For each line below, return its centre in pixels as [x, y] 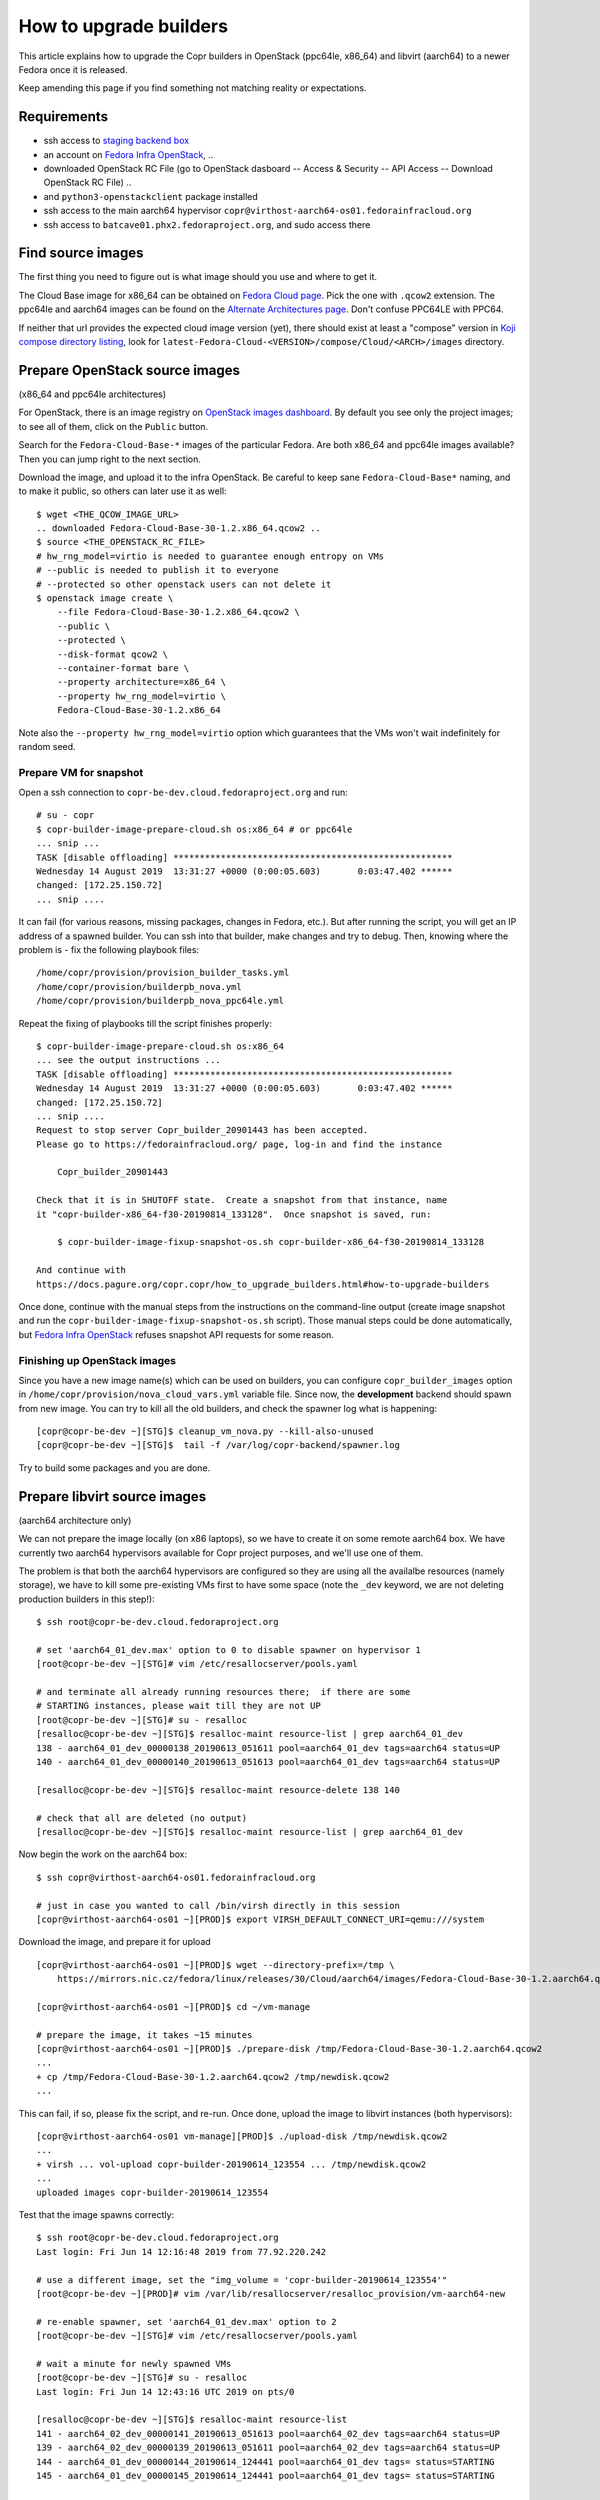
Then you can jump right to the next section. [110, 459]
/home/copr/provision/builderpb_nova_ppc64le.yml [160, 1001]
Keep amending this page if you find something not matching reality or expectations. [192, 88]
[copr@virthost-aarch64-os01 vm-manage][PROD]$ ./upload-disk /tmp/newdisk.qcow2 [242, 2136]
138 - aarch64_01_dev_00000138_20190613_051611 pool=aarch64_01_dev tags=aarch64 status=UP [268, 1748]
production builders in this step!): [86, 1599]
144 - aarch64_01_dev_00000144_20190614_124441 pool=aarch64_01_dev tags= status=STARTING [265, 2461]
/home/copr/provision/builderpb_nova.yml [139, 986]
